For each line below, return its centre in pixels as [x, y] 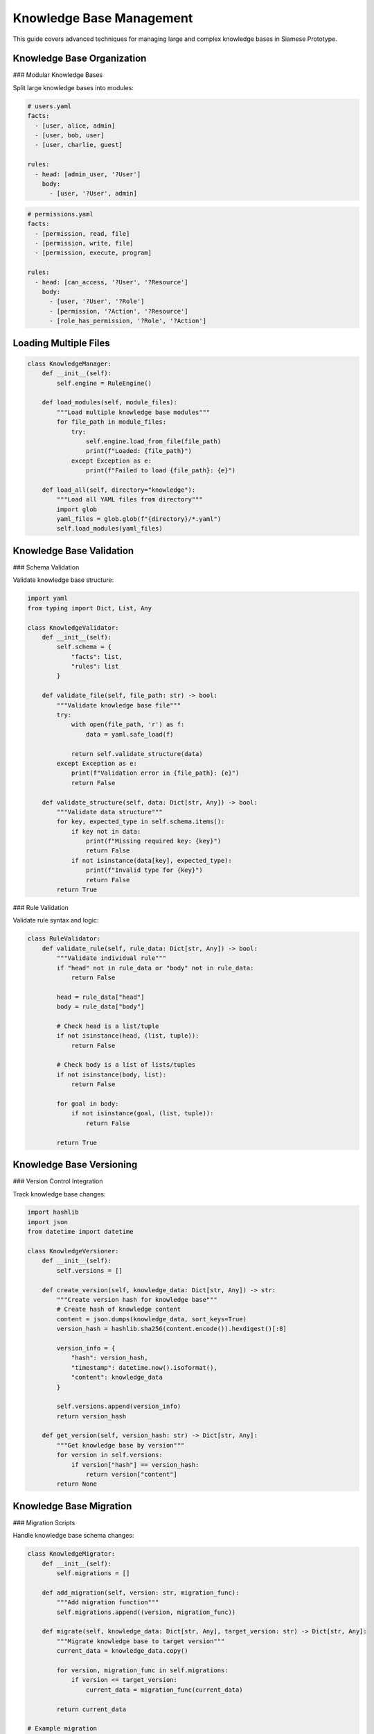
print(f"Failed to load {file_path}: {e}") [161, 471]
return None [77, 1484]
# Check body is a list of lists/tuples [126, 1065]
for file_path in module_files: [111, 422]
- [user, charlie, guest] [79, 145]
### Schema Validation [46, 567]
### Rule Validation [41, 908]
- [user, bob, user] [70, 135]
